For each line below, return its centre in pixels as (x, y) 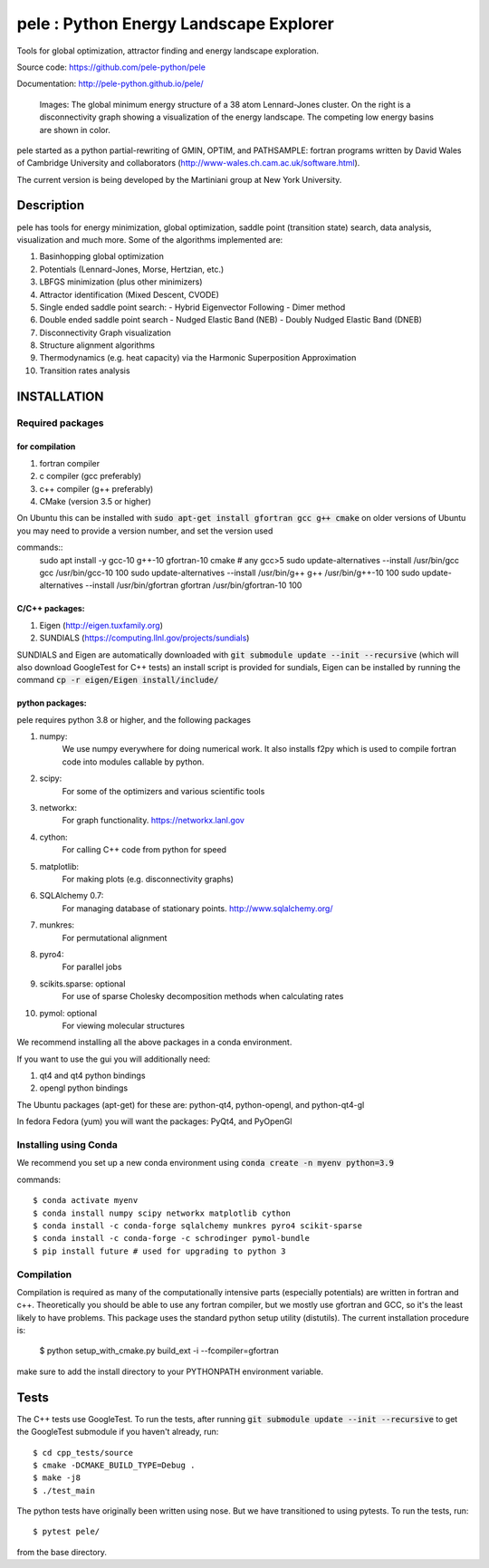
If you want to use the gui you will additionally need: (114, 1059)
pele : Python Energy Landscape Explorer (175, 24)
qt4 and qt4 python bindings (92, 1076)
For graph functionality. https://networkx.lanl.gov (153, 821)
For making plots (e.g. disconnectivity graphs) (148, 879)
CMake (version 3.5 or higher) (95, 502)
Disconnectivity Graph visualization (105, 332)
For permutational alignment (115, 938)
